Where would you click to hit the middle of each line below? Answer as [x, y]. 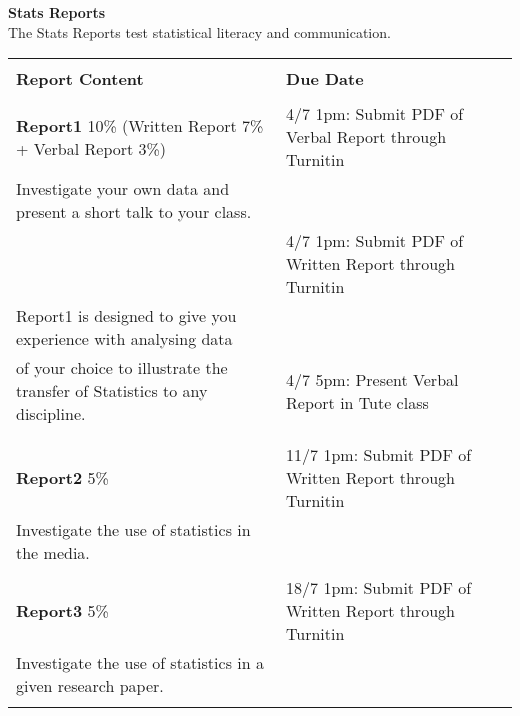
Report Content [80, 79]
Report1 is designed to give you [126, 316]
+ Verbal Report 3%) [91, 148]
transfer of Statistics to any [112, 391]
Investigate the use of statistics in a [140, 663]
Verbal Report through [366, 137]
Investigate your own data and [123, 189]
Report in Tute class [357, 402]
